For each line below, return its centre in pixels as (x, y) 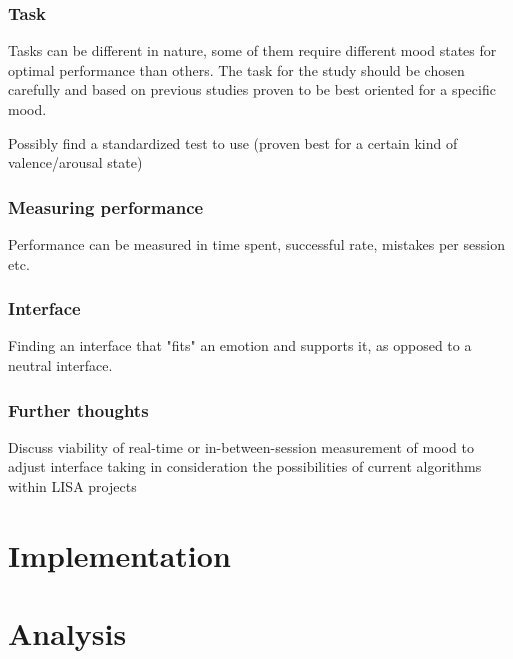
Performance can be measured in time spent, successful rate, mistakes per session (256, 244)
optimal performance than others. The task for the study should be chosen (236, 69)
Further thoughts (78, 409)
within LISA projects (72, 486)
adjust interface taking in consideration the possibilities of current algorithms (245, 466)
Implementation (119, 554)
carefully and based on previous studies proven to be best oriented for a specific (252, 89)
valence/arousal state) (75, 162)
